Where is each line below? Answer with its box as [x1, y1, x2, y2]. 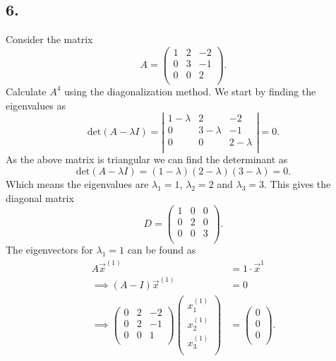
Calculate [6, 83, 47, 98]
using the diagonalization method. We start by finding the [64, 83, 316, 98]
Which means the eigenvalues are [6, 177, 149, 191]
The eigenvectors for [6, 242, 93, 257]
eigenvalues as [6, 97, 66, 112]
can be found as [127, 242, 196, 257]
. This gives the [264, 177, 331, 191]
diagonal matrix [6, 190, 74, 205]
